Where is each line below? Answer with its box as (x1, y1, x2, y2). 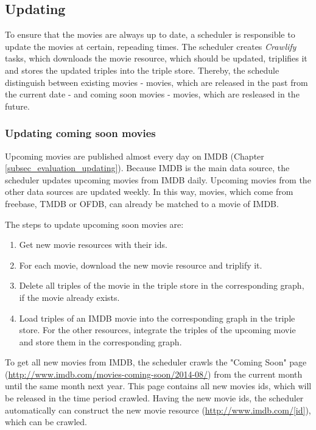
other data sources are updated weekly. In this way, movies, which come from (5, 185, 293, 198)
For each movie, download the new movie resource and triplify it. (19, 258, 262, 271)
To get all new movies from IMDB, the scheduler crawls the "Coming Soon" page (5, 356, 307, 368)
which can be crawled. (5, 415, 87, 428)
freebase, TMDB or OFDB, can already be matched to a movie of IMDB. (5, 197, 279, 210)
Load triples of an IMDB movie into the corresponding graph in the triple (19, 311, 295, 324)
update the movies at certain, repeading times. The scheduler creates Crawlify (5, 40, 297, 52)
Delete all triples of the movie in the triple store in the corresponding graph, (19, 279, 304, 292)
